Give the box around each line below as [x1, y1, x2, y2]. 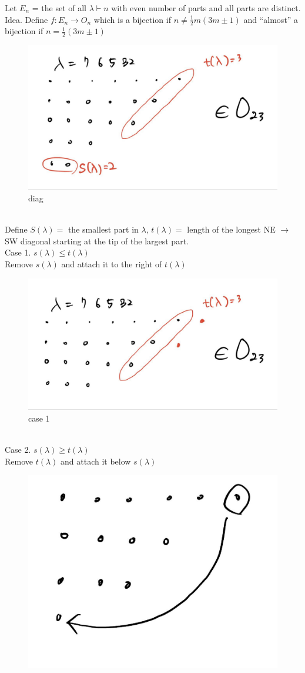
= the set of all [32, 2, 86, 14]
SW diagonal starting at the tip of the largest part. [5, 234, 189, 247]
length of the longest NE [187, 223, 276, 236]
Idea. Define [5, 13, 48, 25]
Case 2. [5, 443, 31, 455]
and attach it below [61, 455, 131, 467]
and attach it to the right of [61, 257, 162, 270]
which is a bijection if [93, 13, 171, 25]
